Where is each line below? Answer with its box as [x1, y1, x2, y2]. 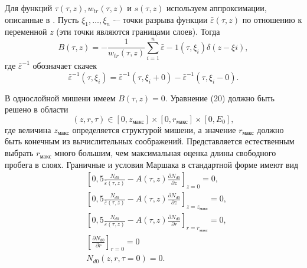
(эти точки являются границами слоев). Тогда [56, 25, 220, 38]
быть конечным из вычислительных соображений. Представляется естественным [5, 135, 295, 147]
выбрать [5, 147, 34, 159]
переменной [5, 25, 47, 38]
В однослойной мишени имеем [5, 91, 116, 104]
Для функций [5, 2, 53, 14]
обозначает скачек [32, 59, 97, 72]
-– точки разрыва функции [113, 13, 208, 25]
